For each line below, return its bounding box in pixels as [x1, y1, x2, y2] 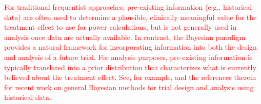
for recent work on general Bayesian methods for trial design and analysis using [4, 81, 254, 92]
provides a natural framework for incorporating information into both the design [4, 41, 257, 52]
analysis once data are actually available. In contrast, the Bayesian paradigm [4, 31, 246, 42]
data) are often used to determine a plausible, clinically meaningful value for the [4, 11, 257, 22]
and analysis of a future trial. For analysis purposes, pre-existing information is [4, 51, 253, 62]
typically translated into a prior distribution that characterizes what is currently [4, 61, 256, 72]
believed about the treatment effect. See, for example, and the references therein [4, 72, 256, 82]
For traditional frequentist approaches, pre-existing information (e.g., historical [4, 2, 252, 12]
